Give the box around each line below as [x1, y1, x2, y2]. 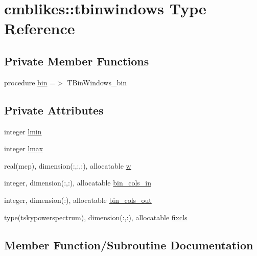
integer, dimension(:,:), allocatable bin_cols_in [4, 177, 152, 188]
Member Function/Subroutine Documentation [4, 237, 253, 252]
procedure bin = [4, 77, 56, 87]
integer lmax [4, 143, 43, 154]
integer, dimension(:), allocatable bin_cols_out [4, 194, 152, 205]
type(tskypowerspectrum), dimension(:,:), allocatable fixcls [4, 212, 188, 222]
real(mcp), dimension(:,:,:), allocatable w [4, 160, 131, 171]
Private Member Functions [4, 53, 149, 68]
